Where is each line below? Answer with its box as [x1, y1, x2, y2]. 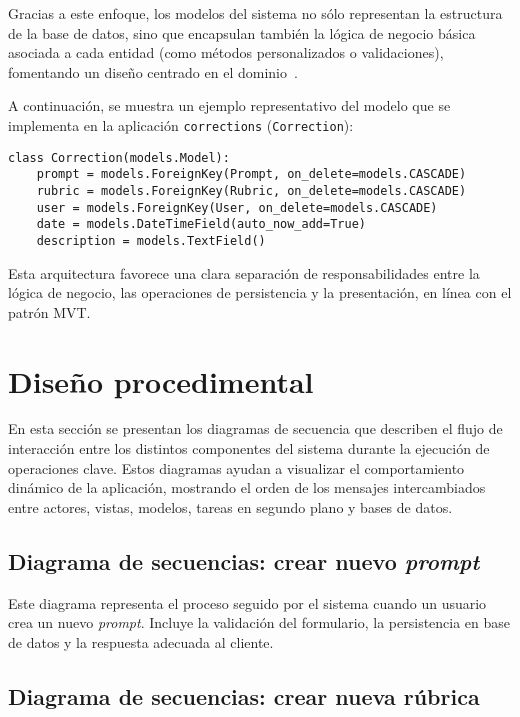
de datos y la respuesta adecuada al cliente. [8, 631, 274, 652]
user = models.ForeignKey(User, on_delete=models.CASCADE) [36, 200, 438, 215]
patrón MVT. [8, 301, 91, 322]
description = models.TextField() [36, 233, 266, 248]
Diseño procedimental [8, 360, 314, 401]
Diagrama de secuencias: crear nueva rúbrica [8, 680, 480, 711]
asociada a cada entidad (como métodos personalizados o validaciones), [8, 42, 444, 63]
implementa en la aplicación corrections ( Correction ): [8, 114, 354, 135]
